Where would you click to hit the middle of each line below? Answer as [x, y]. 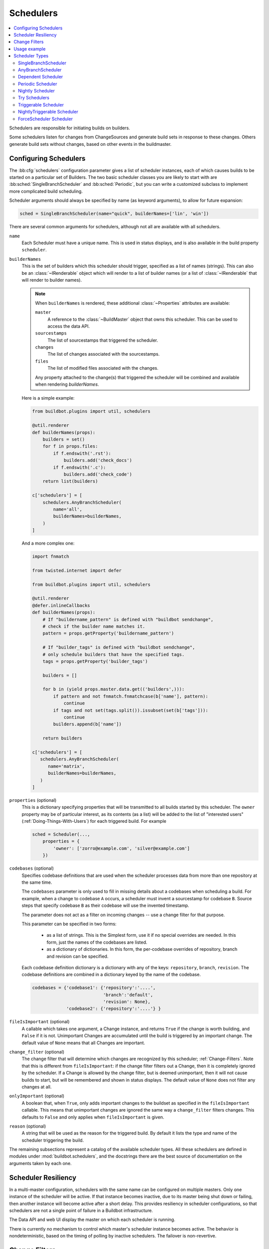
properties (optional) [33, 800]
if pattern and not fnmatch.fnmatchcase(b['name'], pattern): [131, 696]
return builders [62, 738]
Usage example [30, 49]
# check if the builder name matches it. [94, 626]
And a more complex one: [48, 543]
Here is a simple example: [48, 398]
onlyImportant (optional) [37, 1096]
